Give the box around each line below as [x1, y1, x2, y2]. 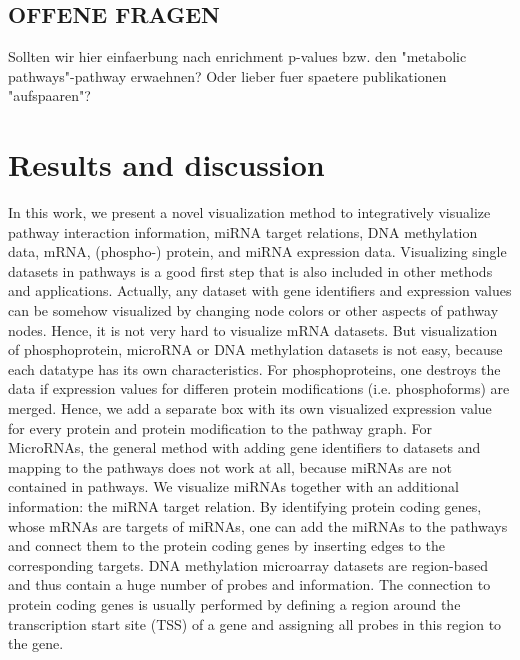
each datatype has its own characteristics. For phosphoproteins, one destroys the [8, 358, 501, 379]
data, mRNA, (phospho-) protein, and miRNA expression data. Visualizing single [8, 241, 507, 262]
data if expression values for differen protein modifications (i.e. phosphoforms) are [8, 378, 510, 399]
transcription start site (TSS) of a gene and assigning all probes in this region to [8, 613, 502, 634]
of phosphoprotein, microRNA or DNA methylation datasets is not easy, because [8, 339, 503, 360]
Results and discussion [8, 144, 325, 185]
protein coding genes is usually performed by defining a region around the [8, 593, 461, 614]
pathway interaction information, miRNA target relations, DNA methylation [8, 221, 478, 242]
